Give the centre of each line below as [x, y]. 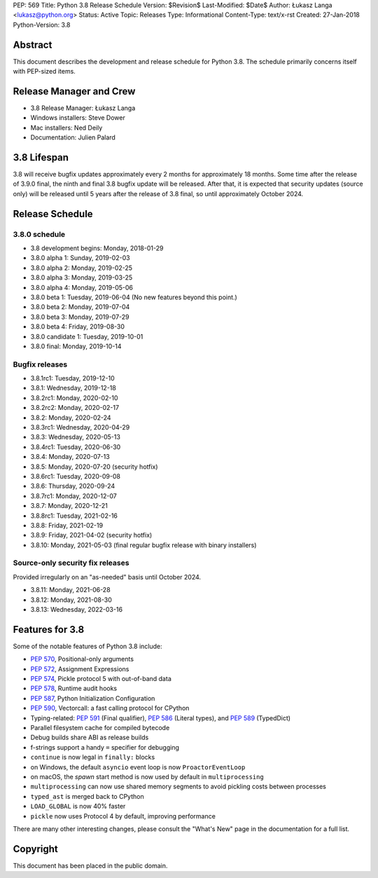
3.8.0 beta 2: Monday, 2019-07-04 [80, 307]
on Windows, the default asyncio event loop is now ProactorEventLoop [138, 767]
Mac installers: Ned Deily [66, 128]
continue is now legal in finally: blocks [93, 757]
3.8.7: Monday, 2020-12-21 [69, 506]
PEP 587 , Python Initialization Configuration [93, 698]
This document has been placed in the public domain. [90, 865]
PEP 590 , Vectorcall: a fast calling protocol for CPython [110, 708]
